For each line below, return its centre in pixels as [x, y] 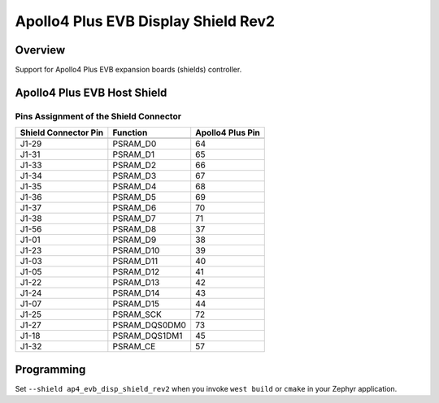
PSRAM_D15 [136, 304]
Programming [50, 369]
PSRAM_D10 [136, 250]
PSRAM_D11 [135, 262]
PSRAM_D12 [136, 272]
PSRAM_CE [134, 347]
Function [130, 132]
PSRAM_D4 [135, 187]
